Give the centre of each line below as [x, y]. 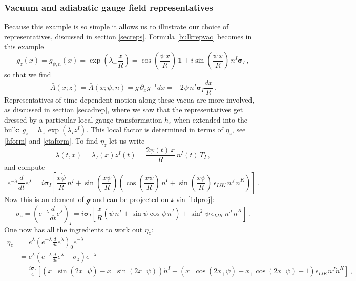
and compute [25, 167]
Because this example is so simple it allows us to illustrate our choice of [117, 26]
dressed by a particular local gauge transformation [83, 119]
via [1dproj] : [195, 199]
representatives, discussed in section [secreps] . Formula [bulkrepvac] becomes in [128, 36]
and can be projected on [131, 199]
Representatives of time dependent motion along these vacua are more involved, [129, 99]
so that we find [28, 74]
